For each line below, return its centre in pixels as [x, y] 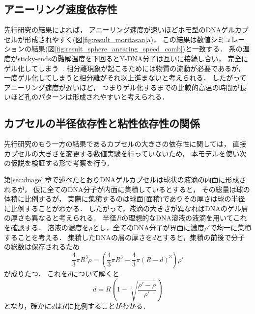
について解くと [95, 273]
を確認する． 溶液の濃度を [46, 227]
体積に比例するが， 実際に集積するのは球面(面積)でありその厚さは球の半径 [125, 199]
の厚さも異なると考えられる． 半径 [60, 218]
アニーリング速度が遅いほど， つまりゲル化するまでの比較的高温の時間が [122, 87]
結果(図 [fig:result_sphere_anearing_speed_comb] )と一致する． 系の [137, 49]
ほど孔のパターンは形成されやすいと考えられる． [90, 97]
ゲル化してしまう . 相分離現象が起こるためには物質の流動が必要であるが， [125, 68]
